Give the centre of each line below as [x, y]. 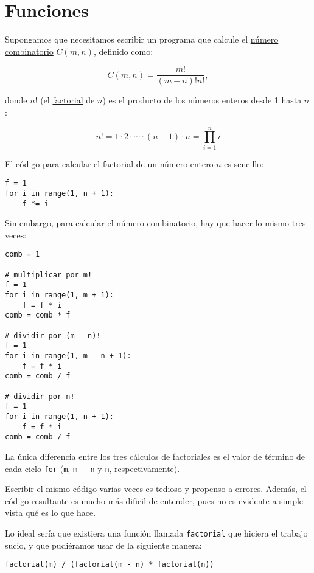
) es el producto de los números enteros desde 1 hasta [202, 100]
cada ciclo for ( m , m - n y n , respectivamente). [92, 468]
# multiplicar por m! [49, 275]
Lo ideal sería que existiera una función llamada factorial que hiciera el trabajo [156, 533]
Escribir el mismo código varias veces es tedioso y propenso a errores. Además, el [156, 489]
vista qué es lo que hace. [51, 512]
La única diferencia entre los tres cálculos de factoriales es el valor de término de [155, 456]
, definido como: [123, 51]
